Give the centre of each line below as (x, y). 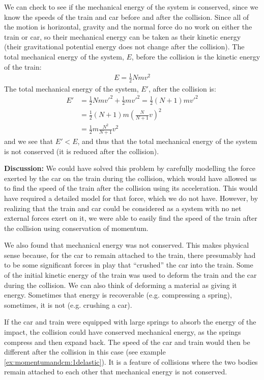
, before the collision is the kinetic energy (196, 56)
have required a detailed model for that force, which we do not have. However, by (131, 198)
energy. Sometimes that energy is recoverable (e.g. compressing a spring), (118, 295)
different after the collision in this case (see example (85, 352)
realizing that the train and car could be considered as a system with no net (123, 208)
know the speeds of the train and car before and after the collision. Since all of (127, 17)
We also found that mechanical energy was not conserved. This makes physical (127, 245)
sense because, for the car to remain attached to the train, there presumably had (130, 255)
